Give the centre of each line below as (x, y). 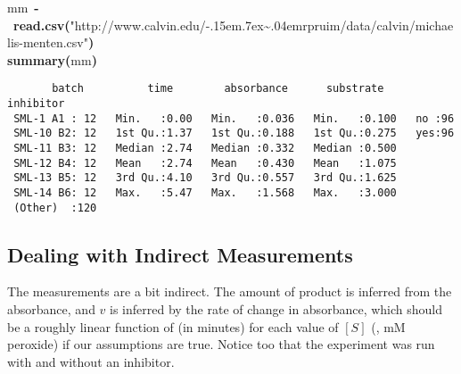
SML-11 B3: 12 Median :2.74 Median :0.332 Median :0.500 (205, 148)
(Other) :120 (55, 208)
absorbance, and (51, 309)
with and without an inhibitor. (91, 361)
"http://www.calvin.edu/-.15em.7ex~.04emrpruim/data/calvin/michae (262, 25)
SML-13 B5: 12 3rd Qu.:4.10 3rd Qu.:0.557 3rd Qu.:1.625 (205, 178)
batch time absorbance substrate (218, 89)
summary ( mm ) (52, 59)
